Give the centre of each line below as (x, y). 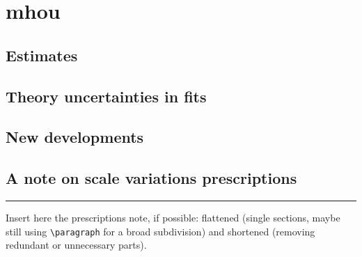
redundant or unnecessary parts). (76, 245)
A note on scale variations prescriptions (151, 178)
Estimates (42, 55)
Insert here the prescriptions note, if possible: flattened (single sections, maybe (173, 217)
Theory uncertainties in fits (106, 96)
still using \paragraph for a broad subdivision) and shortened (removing (160, 231)
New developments (75, 137)
